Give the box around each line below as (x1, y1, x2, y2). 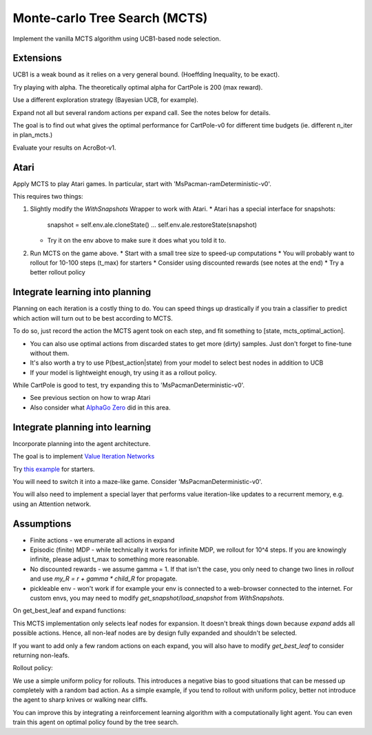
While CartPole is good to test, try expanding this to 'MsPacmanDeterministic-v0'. (12, 381, 245, 390)
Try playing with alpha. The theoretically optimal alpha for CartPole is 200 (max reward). (12, 83, 263, 91)
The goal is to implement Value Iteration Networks (12, 452, 155, 461)
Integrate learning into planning (12, 286, 152, 298)
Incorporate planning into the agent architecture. (12, 439, 151, 447)
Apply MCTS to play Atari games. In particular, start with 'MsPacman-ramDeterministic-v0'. (12, 179, 271, 188)
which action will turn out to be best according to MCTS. (12, 314, 173, 322)
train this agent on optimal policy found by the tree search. (12, 718, 179, 727)
